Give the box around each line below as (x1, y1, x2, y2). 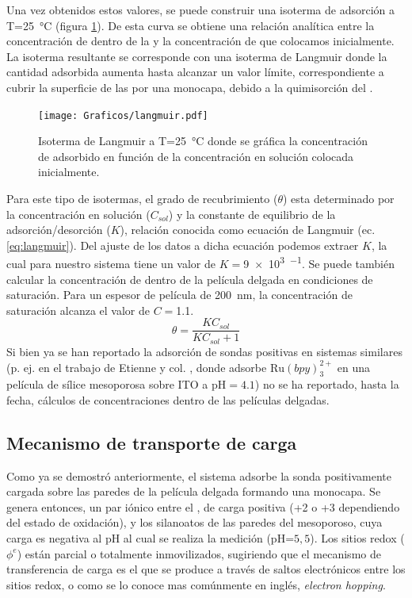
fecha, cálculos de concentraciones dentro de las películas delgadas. (6, 391, 330, 408)
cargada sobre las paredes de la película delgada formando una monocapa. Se (6, 483, 381, 500)
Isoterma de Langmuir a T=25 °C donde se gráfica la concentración (38, 132, 368, 149)
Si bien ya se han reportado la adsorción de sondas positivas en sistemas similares (6, 343, 402, 359)
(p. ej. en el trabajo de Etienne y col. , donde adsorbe (6, 358, 267, 375)
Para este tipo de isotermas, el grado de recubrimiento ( (6, 190, 278, 206)
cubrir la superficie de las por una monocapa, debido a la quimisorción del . (6, 79, 373, 95)
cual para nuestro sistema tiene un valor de (6, 255, 216, 272)
